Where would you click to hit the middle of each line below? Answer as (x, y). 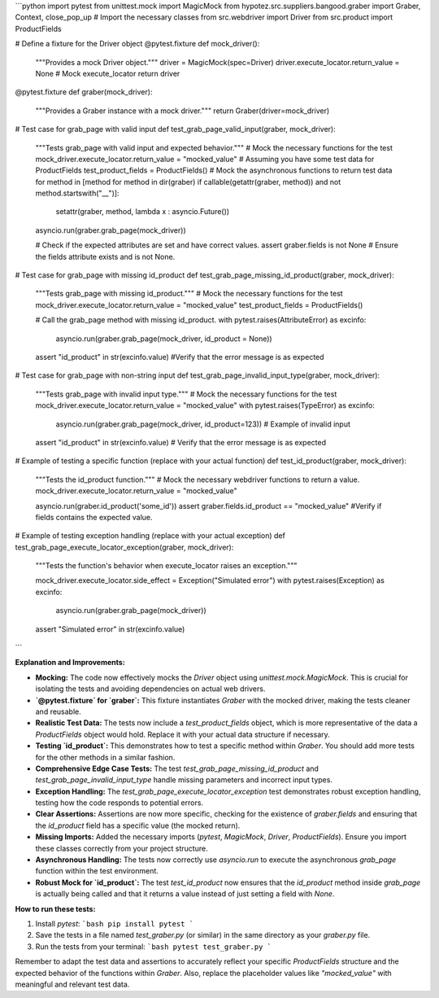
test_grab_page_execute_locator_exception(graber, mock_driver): (124, 547)
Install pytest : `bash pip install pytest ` (115, 924)
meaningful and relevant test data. (72, 984)
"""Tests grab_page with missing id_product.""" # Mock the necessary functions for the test (189, 294)
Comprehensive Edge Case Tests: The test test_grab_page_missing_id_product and (177, 768)
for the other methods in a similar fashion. (105, 757)
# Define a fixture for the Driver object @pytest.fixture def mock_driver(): (137, 44)
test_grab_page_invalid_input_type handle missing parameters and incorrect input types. (184, 780)
